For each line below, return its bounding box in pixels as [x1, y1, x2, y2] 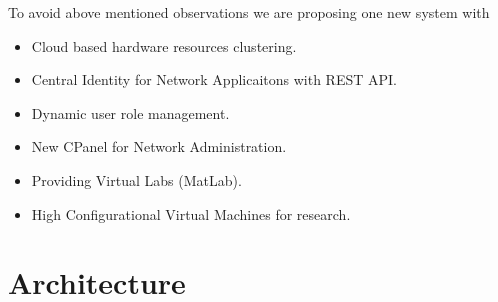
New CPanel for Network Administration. [31, 136, 287, 157]
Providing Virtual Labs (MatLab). [31, 169, 242, 190]
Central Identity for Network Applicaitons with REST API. [31, 69, 397, 90]
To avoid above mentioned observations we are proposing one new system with [8, 2, 490, 22]
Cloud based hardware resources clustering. [31, 35, 297, 56]
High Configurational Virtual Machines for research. [31, 203, 351, 224]
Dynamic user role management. [31, 102, 230, 123]
